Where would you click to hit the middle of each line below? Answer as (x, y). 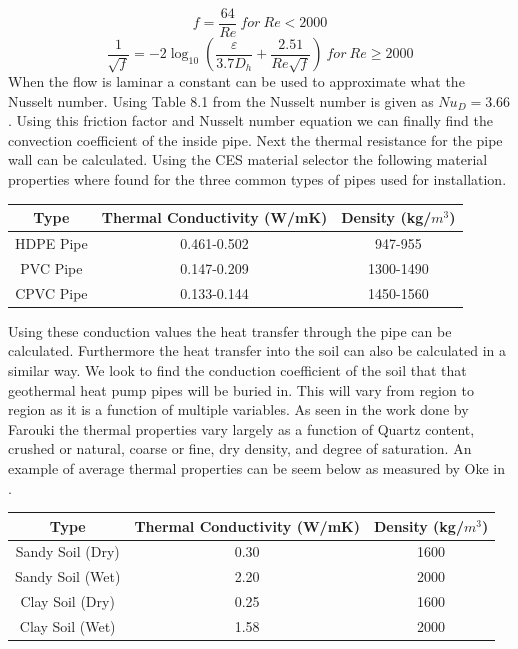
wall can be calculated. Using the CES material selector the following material (248, 159)
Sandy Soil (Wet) (68, 576)
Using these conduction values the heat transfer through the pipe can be (230, 330)
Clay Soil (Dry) (67, 601)
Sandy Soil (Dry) (67, 551)
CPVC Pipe (51, 292)
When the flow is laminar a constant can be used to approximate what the (236, 81)
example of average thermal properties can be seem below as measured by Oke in (257, 467)
